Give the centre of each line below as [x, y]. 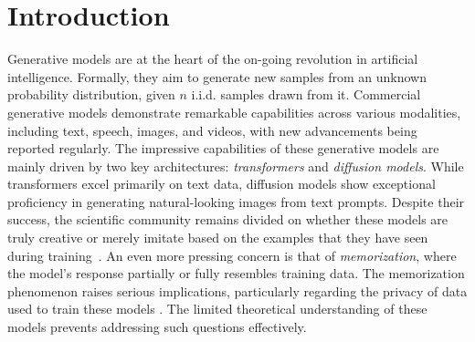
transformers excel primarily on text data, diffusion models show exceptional [222, 184]
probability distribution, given [91, 94]
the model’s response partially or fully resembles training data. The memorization [236, 273]
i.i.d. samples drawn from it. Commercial [306, 94]
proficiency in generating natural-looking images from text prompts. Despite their [236, 201]
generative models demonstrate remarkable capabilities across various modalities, [234, 112]
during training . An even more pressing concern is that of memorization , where [232, 255]
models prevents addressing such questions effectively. [157, 327]
